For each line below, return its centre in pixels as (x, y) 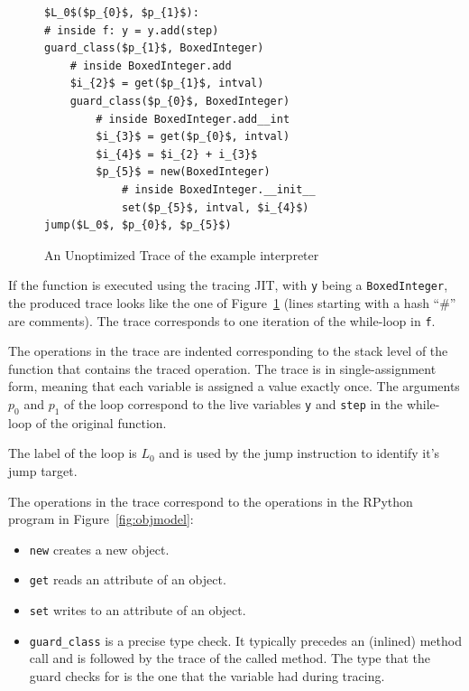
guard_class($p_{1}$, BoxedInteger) (154, 48)
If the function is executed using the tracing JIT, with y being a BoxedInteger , (228, 285)
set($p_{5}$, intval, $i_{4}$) (215, 207)
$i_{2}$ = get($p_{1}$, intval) (167, 84)
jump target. (43, 470)
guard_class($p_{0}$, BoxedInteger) (180, 101)
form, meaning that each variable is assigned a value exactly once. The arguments (234, 386)
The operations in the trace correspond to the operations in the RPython (211, 501)
